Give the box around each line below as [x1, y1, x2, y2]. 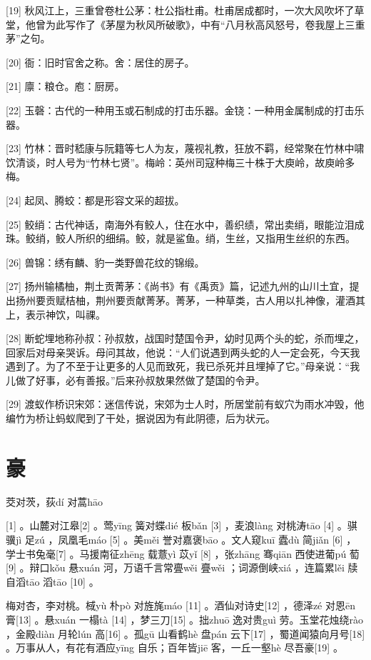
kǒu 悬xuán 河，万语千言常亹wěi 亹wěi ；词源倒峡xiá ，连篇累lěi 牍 [49, 560, 358, 575]
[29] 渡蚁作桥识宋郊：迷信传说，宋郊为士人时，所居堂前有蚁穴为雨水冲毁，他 [6, 396, 365, 411]
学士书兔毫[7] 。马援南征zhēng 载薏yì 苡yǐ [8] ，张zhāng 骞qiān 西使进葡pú [6, 546, 347, 561]
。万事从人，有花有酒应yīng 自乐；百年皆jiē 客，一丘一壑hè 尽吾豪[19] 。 [6, 640, 343, 655]
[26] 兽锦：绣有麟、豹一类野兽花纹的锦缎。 [6, 254, 205, 269]
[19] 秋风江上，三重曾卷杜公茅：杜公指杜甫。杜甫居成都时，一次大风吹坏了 [6, 3, 355, 17]
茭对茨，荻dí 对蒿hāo [6, 494, 103, 509]
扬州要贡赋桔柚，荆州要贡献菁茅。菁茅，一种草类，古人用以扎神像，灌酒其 [15, 292, 365, 307]
